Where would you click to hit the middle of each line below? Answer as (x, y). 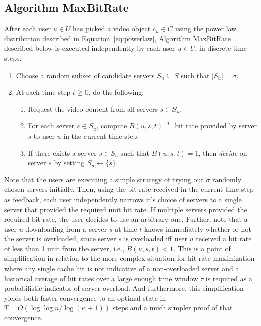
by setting (69, 162)
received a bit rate (224, 239)
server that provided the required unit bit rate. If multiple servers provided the (126, 209)
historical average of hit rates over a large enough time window (101, 278)
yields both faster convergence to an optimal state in (85, 298)
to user (44, 135)
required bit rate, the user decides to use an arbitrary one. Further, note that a (126, 219)
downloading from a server (66, 229)
